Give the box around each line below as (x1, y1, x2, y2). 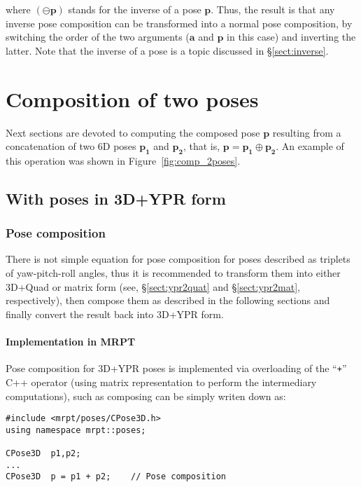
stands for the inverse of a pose (68, 2, 201, 16)
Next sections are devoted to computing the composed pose (6, 125, 260, 139)
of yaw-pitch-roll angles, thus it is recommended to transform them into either (6, 266, 341, 280)
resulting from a (272, 125, 341, 139)
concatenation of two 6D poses (6, 139, 136, 153)
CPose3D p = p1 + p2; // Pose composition (6, 472, 226, 482)
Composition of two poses (6, 84, 259, 113)
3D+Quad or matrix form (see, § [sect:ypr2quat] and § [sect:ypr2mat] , (6, 279, 301, 294)
